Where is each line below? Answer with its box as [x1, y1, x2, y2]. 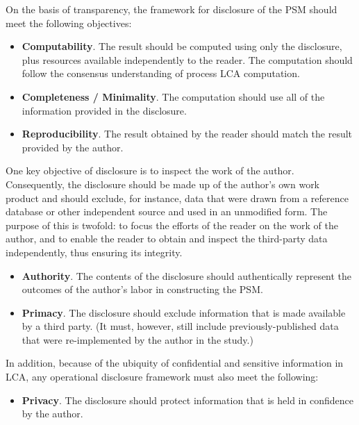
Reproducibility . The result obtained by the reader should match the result [22, 126, 353, 141]
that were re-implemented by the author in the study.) [22, 332, 253, 347]
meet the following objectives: [6, 15, 132, 30]
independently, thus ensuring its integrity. [6, 244, 183, 259]
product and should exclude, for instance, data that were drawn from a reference [6, 190, 349, 205]
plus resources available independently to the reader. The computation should [22, 52, 353, 67]
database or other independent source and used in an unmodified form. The [6, 204, 328, 219]
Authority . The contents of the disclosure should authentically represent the [22, 268, 352, 283]
